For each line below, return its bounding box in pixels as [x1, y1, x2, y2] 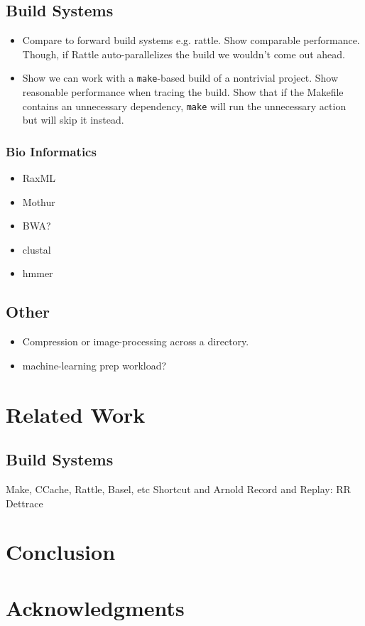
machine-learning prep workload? [22, 357, 167, 372]
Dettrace [6, 495, 43, 510]
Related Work [6, 399, 146, 428]
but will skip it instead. [22, 112, 124, 127]
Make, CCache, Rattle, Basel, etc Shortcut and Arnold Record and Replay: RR [6, 482, 351, 497]
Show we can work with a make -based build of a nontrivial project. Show [22, 70, 338, 85]
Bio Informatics [6, 142, 97, 160]
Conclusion [6, 537, 116, 566]
